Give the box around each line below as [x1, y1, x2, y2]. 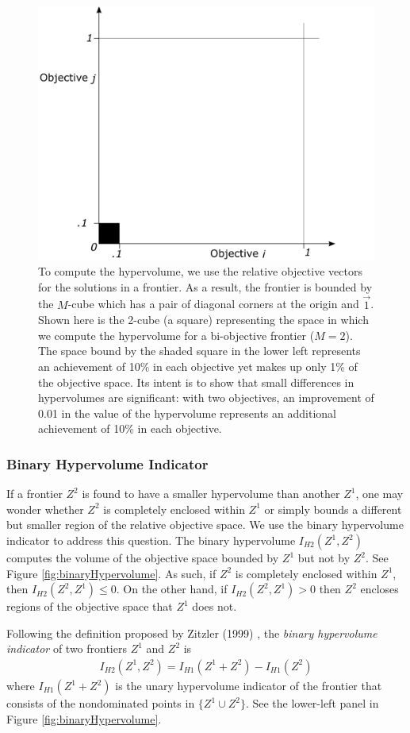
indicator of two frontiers [6, 640, 127, 657]
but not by [297, 550, 351, 565]
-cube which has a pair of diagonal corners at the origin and [67, 295, 359, 312]
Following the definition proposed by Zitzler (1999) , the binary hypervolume [6, 624, 377, 641]
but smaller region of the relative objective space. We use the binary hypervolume [6, 516, 404, 533]
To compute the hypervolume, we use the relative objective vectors [38, 263, 362, 280]
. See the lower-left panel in [245, 695, 379, 711]
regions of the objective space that [6, 598, 173, 615]
